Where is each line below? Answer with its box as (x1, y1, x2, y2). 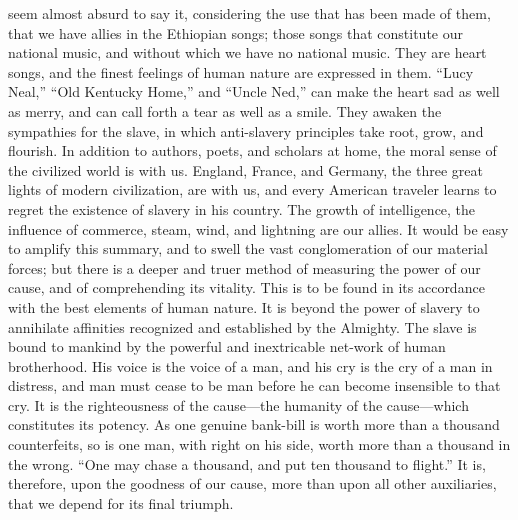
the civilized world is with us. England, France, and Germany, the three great (8, 159, 483, 180)
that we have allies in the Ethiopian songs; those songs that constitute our (8, 22, 463, 43)
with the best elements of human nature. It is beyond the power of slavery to (8, 296, 480, 317)
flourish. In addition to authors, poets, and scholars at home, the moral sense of (8, 140, 497, 161)
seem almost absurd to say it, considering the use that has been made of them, (8, 3, 491, 23)
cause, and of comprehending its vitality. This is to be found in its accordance (8, 277, 485, 298)
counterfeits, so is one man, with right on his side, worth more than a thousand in (8, 434, 511, 455)
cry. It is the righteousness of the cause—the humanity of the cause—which (8, 394, 469, 415)
